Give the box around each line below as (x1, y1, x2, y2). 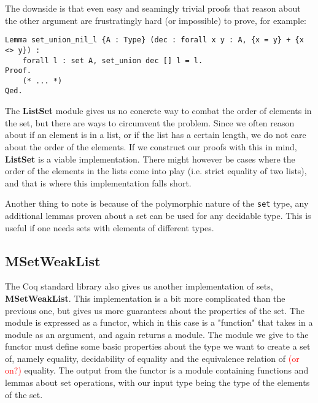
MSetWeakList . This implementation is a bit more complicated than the (5, 291, 285, 304)
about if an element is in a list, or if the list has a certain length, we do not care (5, 128, 306, 141)
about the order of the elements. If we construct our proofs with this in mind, (5, 140, 297, 153)
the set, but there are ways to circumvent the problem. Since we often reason (5, 116, 295, 129)
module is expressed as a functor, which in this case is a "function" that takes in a (5, 316, 313, 329)
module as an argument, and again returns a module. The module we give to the (5, 328, 309, 340)
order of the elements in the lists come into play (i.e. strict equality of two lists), (5, 164, 307, 177)
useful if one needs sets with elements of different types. (5, 221, 214, 234)
